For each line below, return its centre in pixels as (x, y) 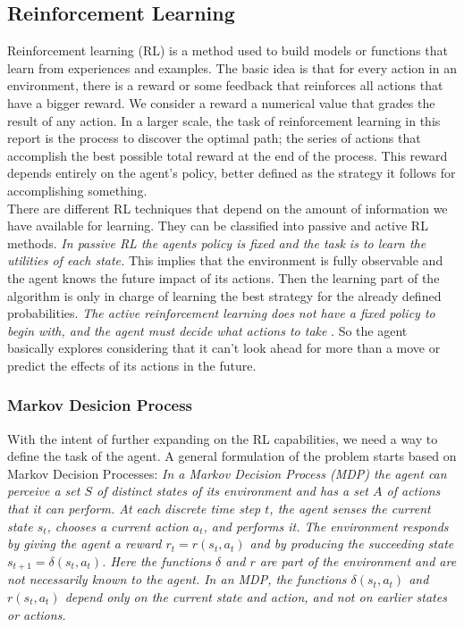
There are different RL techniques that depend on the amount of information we (228, 208)
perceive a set (44, 491)
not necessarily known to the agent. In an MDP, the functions (177, 579)
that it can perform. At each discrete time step (134, 509)
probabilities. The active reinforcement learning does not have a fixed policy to (221, 313)
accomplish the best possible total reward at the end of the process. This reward (228, 155)
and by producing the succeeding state (352, 543)
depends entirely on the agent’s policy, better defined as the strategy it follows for (232, 173)
